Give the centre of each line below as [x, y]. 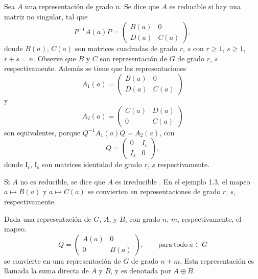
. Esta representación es [217, 260]
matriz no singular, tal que [46, 16]
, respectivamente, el [209, 218]
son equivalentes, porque [42, 132]
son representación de [133, 58]
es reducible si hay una [205, 6]
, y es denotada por [141, 271]
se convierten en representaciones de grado [154, 191]
